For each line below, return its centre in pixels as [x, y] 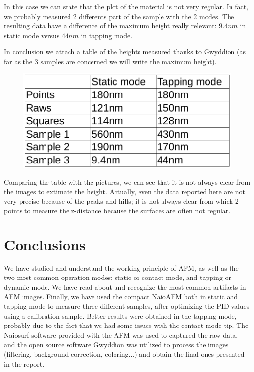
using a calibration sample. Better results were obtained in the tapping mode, [120, 315]
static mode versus [32, 35]
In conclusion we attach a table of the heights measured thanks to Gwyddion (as [125, 52]
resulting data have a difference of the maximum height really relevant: [110, 26]
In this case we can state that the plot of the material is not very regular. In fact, [126, 6]
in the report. [24, 363]
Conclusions [45, 244]
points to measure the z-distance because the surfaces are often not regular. [117, 210]
